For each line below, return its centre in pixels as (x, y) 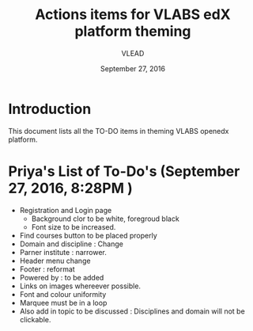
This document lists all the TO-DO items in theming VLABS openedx (119, 131)
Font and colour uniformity (63, 294)
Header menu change (55, 261)
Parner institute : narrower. (63, 252)
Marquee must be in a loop (63, 302)
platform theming (133, 31)
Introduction (50, 109)
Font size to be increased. (74, 226)
